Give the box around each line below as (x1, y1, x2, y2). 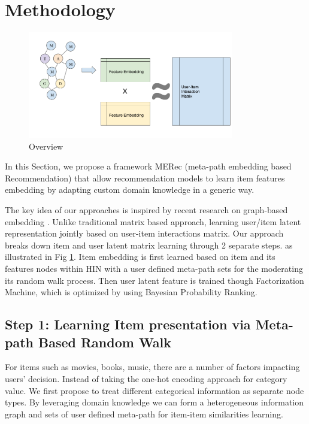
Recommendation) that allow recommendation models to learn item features (5, 171, 285, 184)
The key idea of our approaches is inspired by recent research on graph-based (5, 204, 288, 216)
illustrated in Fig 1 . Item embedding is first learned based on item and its (5, 250, 275, 263)
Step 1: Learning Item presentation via (5, 315, 251, 334)
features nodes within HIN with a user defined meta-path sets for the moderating (5, 262, 303, 275)
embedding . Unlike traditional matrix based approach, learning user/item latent (5, 215, 301, 228)
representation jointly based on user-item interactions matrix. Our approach (5, 227, 284, 240)
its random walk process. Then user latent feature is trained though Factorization (5, 274, 304, 286)
